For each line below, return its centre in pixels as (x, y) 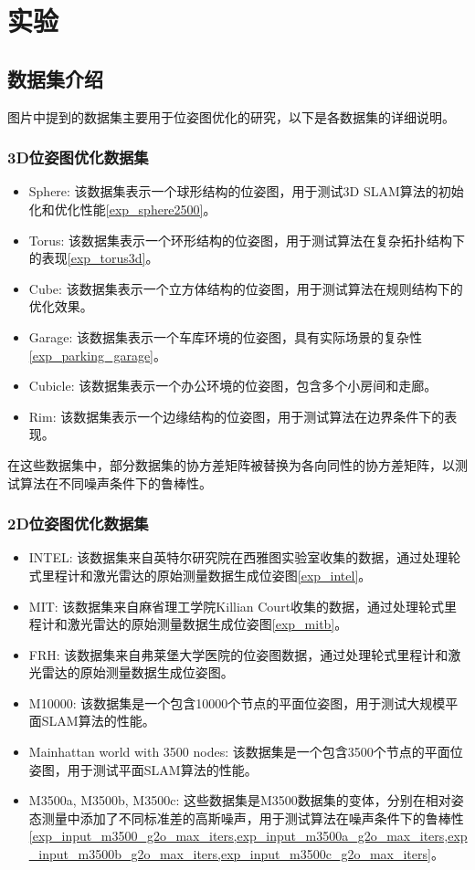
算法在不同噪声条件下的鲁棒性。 (116, 482)
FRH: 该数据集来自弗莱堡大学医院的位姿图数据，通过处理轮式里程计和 (238, 654)
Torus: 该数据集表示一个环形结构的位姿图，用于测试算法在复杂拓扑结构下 (247, 240)
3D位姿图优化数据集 (78, 157)
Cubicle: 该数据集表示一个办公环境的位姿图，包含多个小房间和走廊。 (233, 386)
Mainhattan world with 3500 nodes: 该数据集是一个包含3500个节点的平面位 (246, 752)
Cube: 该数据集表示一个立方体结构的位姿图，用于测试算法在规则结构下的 (246, 288)
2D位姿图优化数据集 (78, 524)
